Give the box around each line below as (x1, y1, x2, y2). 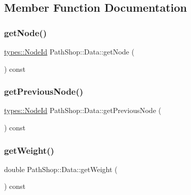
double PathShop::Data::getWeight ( (4, 163, 118, 174)
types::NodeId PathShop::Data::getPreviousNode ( (4, 105, 161, 116)
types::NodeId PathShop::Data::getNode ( (4, 46, 134, 57)
